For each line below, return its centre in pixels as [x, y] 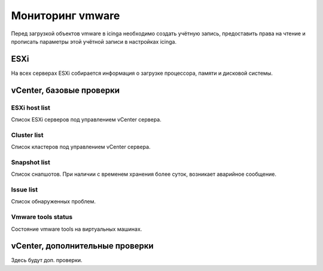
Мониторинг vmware [65, 16]
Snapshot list [31, 162]
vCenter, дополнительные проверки [82, 246]
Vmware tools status [42, 217]
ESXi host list [31, 108]
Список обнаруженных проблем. [53, 202]
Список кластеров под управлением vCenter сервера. [81, 147]
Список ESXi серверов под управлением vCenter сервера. [86, 119]
